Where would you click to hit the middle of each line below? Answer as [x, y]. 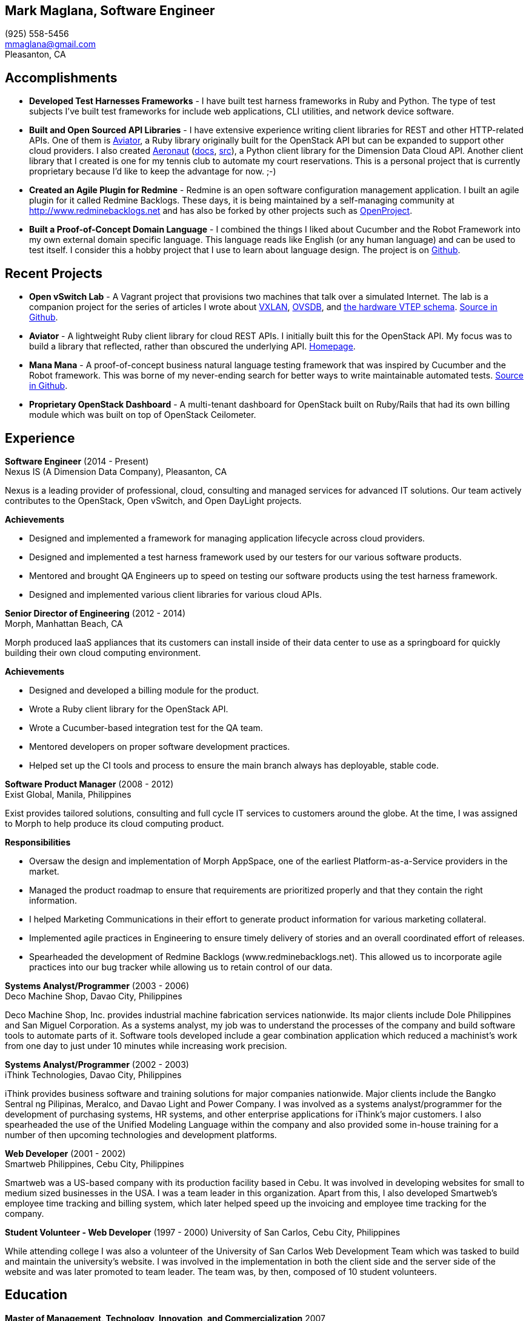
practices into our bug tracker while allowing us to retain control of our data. [181, 967]
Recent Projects [54, 273]
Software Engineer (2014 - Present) [77, 461]
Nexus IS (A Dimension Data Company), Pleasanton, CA [116, 471]
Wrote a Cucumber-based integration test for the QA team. [146, 727]
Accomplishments [61, 78]
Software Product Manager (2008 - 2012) [89, 784]
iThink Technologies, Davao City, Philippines [93, 1074]
